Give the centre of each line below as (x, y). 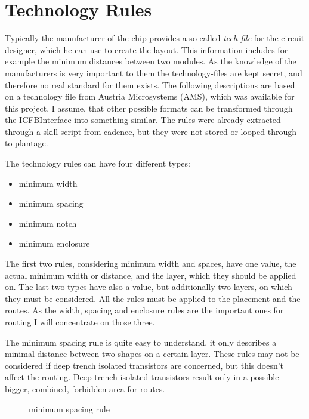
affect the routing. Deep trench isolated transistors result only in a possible (142, 377)
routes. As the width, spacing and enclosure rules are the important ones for (144, 310)
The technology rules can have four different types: (98, 163)
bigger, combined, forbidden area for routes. (85, 388)
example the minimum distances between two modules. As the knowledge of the (151, 61)
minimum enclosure (54, 243)
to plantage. (27, 143)
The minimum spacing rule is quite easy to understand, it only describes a (141, 342)
